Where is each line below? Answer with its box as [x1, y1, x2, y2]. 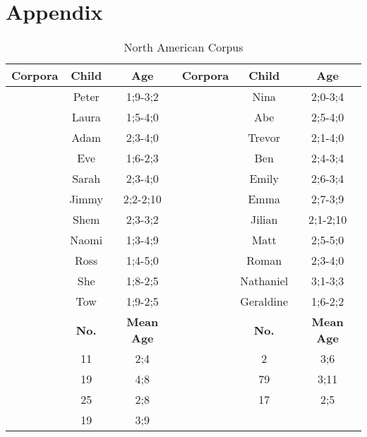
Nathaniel [240, 273, 289, 289]
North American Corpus [124, 39, 243, 56]
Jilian [250, 211, 278, 228]
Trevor [248, 129, 281, 146]
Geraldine [240, 293, 289, 310]
